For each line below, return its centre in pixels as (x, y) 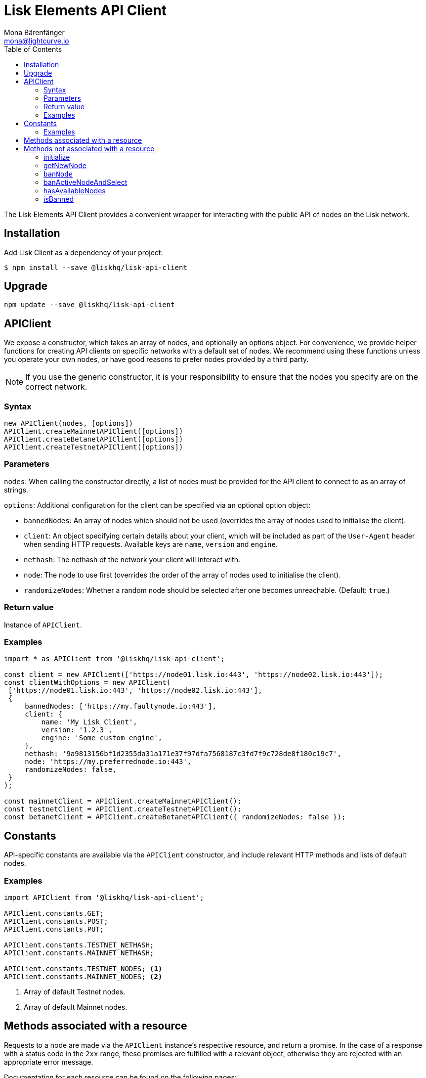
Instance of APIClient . (43, 625)
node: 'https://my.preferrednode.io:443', (108, 762)
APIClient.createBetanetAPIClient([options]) (94, 439)
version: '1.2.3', (77, 730)
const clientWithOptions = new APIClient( (87, 683)
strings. (16, 490)
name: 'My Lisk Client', (89, 722)
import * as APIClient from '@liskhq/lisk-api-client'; (114, 659)
